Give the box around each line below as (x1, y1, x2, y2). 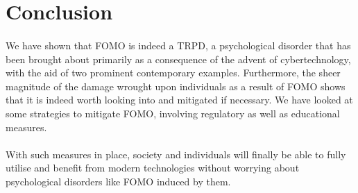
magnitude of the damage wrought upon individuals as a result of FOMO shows (6, 78, 346, 93)
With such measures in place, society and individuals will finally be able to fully (6, 146, 346, 161)
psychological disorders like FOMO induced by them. (6, 174, 231, 188)
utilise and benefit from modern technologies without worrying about (6, 160, 300, 175)
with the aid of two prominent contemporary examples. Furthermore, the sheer (6, 65, 341, 80)
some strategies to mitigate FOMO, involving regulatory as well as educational (6, 106, 340, 120)
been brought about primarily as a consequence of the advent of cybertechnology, (6, 51, 351, 66)
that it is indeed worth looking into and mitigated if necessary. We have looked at (6, 92, 353, 107)
